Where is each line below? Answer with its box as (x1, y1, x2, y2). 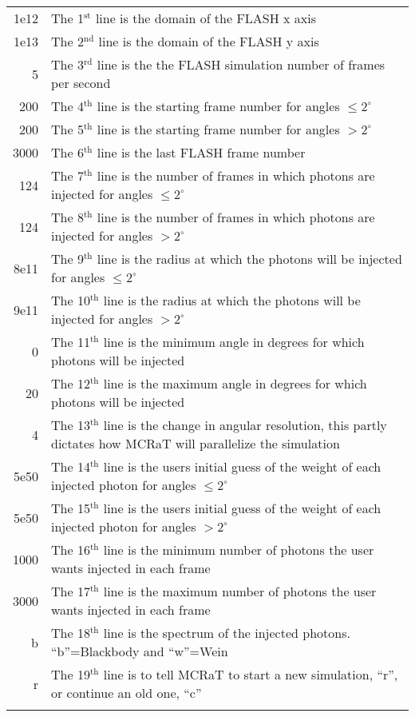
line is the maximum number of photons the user (103, 582, 377, 600)
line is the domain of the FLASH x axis (95, 9, 317, 27)
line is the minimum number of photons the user (103, 540, 374, 559)
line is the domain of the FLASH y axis (98, 32, 319, 50)
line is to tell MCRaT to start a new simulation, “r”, (103, 665, 398, 683)
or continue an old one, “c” (51, 683, 202, 702)
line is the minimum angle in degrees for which (103, 333, 365, 351)
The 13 (51, 416, 90, 434)
